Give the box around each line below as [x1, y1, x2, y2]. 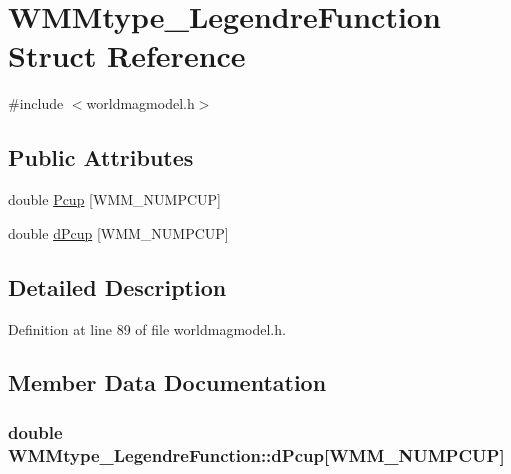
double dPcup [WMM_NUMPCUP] [8, 222, 229, 243]
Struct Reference [8, 35, 246, 76]
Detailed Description [8, 271, 227, 302]
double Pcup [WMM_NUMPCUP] [8, 189, 221, 210]
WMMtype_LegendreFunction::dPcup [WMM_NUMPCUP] [8, 442, 505, 467]
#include [8, 93, 64, 114]
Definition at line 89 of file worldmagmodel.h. [8, 318, 286, 339]
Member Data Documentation [8, 367, 327, 398]
